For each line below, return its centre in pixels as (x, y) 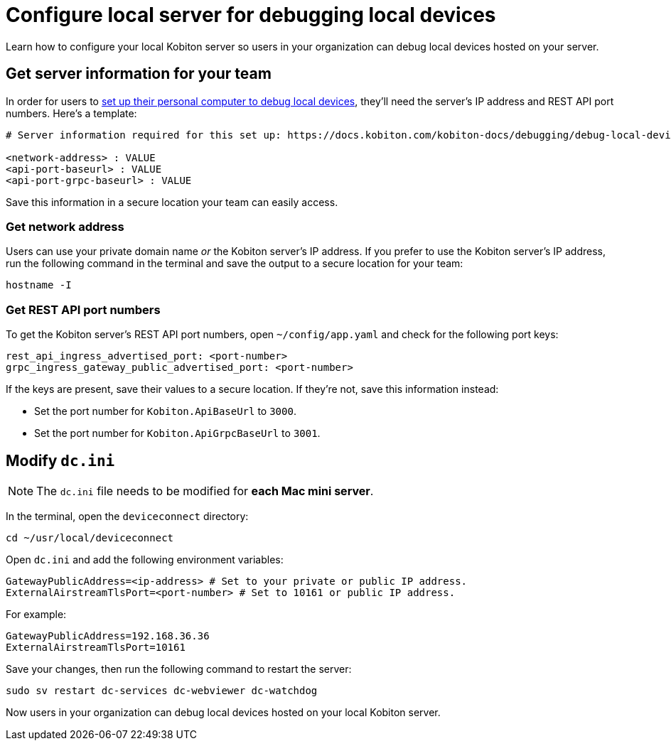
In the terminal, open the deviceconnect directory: (127, 516)
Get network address (65, 226)
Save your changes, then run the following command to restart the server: (179, 669)
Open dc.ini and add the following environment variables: (145, 559)
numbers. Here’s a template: (71, 113)
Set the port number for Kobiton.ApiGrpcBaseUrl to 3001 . (177, 433)
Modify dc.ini (60, 460)
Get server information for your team (139, 74)
